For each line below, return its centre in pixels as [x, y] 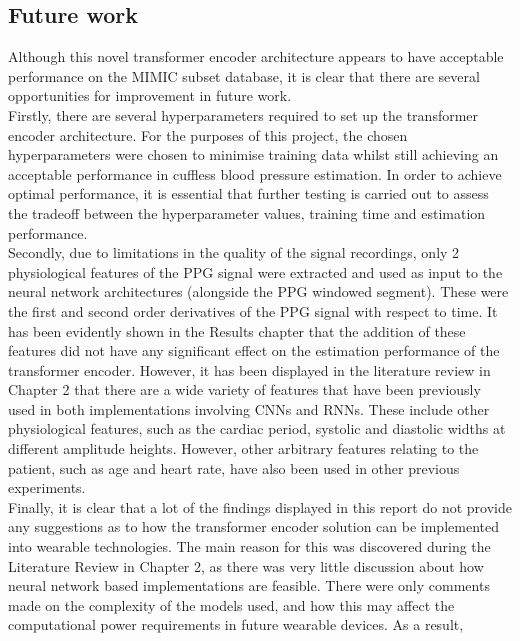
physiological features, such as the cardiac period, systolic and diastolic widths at [257, 428]
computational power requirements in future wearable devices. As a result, [236, 624]
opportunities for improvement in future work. [150, 95]
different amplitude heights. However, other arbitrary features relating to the [243, 448]
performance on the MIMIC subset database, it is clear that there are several [244, 75]
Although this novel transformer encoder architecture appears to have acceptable [256, 56]
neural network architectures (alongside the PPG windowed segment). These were [258, 291]
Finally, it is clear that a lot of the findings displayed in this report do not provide [260, 506]
